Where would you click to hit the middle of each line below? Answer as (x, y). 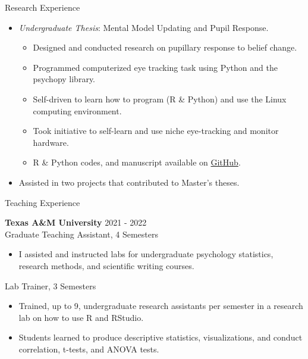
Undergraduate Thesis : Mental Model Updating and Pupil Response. (144, 27)
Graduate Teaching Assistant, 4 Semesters (81, 234)
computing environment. (77, 110)
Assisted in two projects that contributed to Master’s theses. (129, 182)
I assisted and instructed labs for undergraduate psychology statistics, (146, 254)
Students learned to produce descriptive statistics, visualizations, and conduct (161, 337)
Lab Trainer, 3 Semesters (51, 285)
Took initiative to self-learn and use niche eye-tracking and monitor (156, 131)
